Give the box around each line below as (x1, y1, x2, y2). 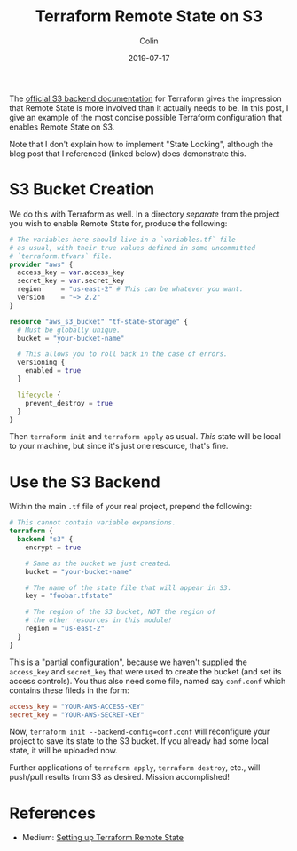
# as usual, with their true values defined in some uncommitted (9, 243, 255, 252)
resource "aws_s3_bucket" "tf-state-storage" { (9, 317, 189, 326)
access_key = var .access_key (17, 268, 125, 277)
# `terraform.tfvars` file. (9, 251, 113, 261)
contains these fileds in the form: (9, 685, 130, 696)
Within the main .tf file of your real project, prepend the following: (9, 501, 253, 512)
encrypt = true (25, 543, 82, 552)
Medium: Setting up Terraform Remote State (21, 832, 184, 843)
